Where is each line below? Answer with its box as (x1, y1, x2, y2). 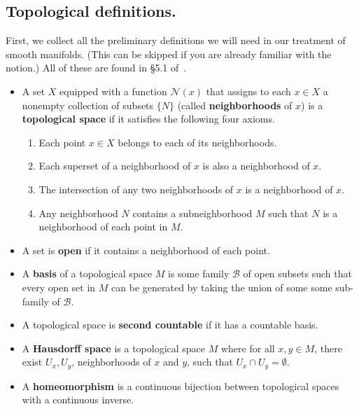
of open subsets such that (243, 266, 352, 281)
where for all (220, 340, 275, 355)
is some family (168, 266, 230, 281)
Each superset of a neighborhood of (38, 158, 191, 173)
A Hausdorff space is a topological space (22, 340, 206, 355)
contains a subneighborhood (132, 205, 253, 220)
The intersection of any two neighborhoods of (38, 181, 234, 196)
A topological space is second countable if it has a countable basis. (22, 317, 318, 332)
